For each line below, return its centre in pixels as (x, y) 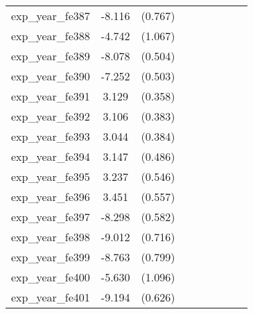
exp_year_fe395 (51, 176)
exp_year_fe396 (51, 197)
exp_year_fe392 (51, 116)
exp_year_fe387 (51, 16)
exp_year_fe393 (51, 136)
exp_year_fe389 (51, 56)
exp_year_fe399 (51, 257)
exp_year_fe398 (51, 237)
